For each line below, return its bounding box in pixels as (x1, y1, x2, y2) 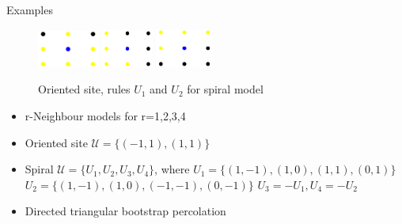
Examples (6, 2, 53, 17)
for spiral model (187, 81, 264, 97)
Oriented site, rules (38, 81, 131, 97)
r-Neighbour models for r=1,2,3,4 (25, 107, 186, 123)
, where (154, 161, 190, 177)
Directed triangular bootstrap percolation (25, 203, 226, 219)
